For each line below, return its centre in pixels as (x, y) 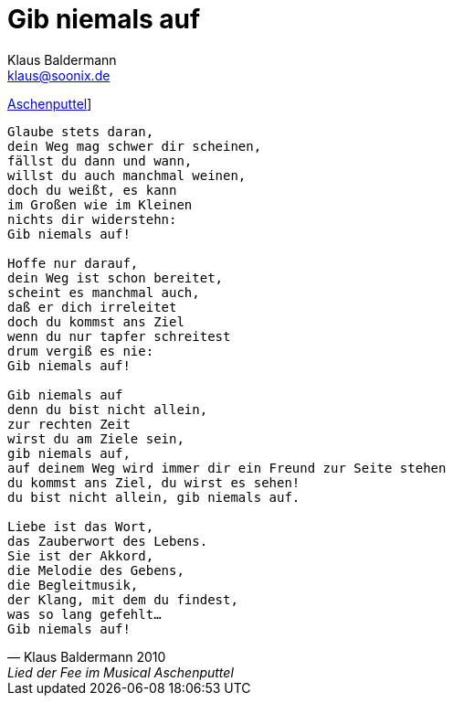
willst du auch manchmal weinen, (127, 175)
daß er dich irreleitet (92, 307)
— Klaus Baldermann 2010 (87, 656)
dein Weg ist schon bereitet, (116, 277)
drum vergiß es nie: (81, 351)
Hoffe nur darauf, (73, 263)
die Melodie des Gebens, (96, 570)
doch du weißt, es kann (92, 190)
